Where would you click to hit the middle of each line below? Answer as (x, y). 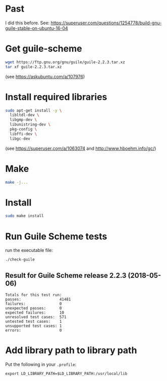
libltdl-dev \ (24, 115)
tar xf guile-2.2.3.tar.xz (34, 67)
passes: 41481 (38, 299)
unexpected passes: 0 (34, 308)
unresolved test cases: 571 (36, 317)
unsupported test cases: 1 (34, 326)
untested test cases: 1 (34, 321)
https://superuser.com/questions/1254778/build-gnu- (106, 23)
